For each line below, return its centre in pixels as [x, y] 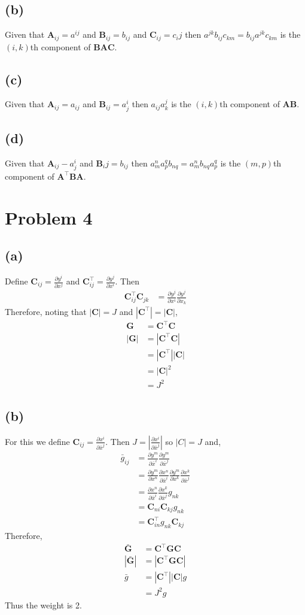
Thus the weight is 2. [43, 605]
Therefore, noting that [46, 311]
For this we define [37, 441]
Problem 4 [49, 217]
